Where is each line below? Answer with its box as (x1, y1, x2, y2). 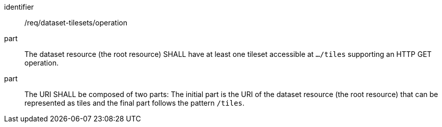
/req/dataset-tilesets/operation (24, 18, 127, 27)
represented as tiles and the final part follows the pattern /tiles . (24, 99, 245, 107)
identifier (4, 3, 34, 11)
